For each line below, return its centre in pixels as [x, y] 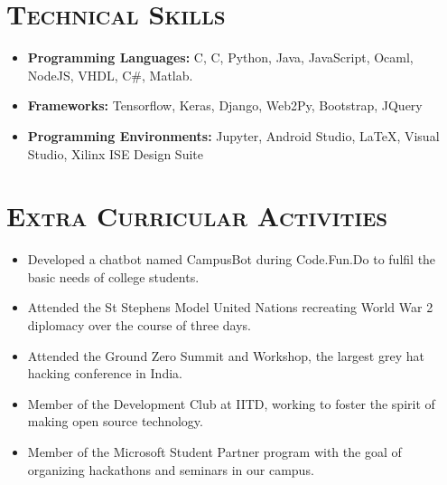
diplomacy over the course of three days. [139, 325]
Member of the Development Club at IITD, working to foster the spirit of [231, 403]
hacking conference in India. [105, 373]
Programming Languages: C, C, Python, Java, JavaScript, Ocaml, [220, 57]
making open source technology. [115, 421]
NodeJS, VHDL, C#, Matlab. [110, 75]
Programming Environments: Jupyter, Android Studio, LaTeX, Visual [233, 135]
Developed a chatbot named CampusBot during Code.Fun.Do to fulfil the [232, 259]
